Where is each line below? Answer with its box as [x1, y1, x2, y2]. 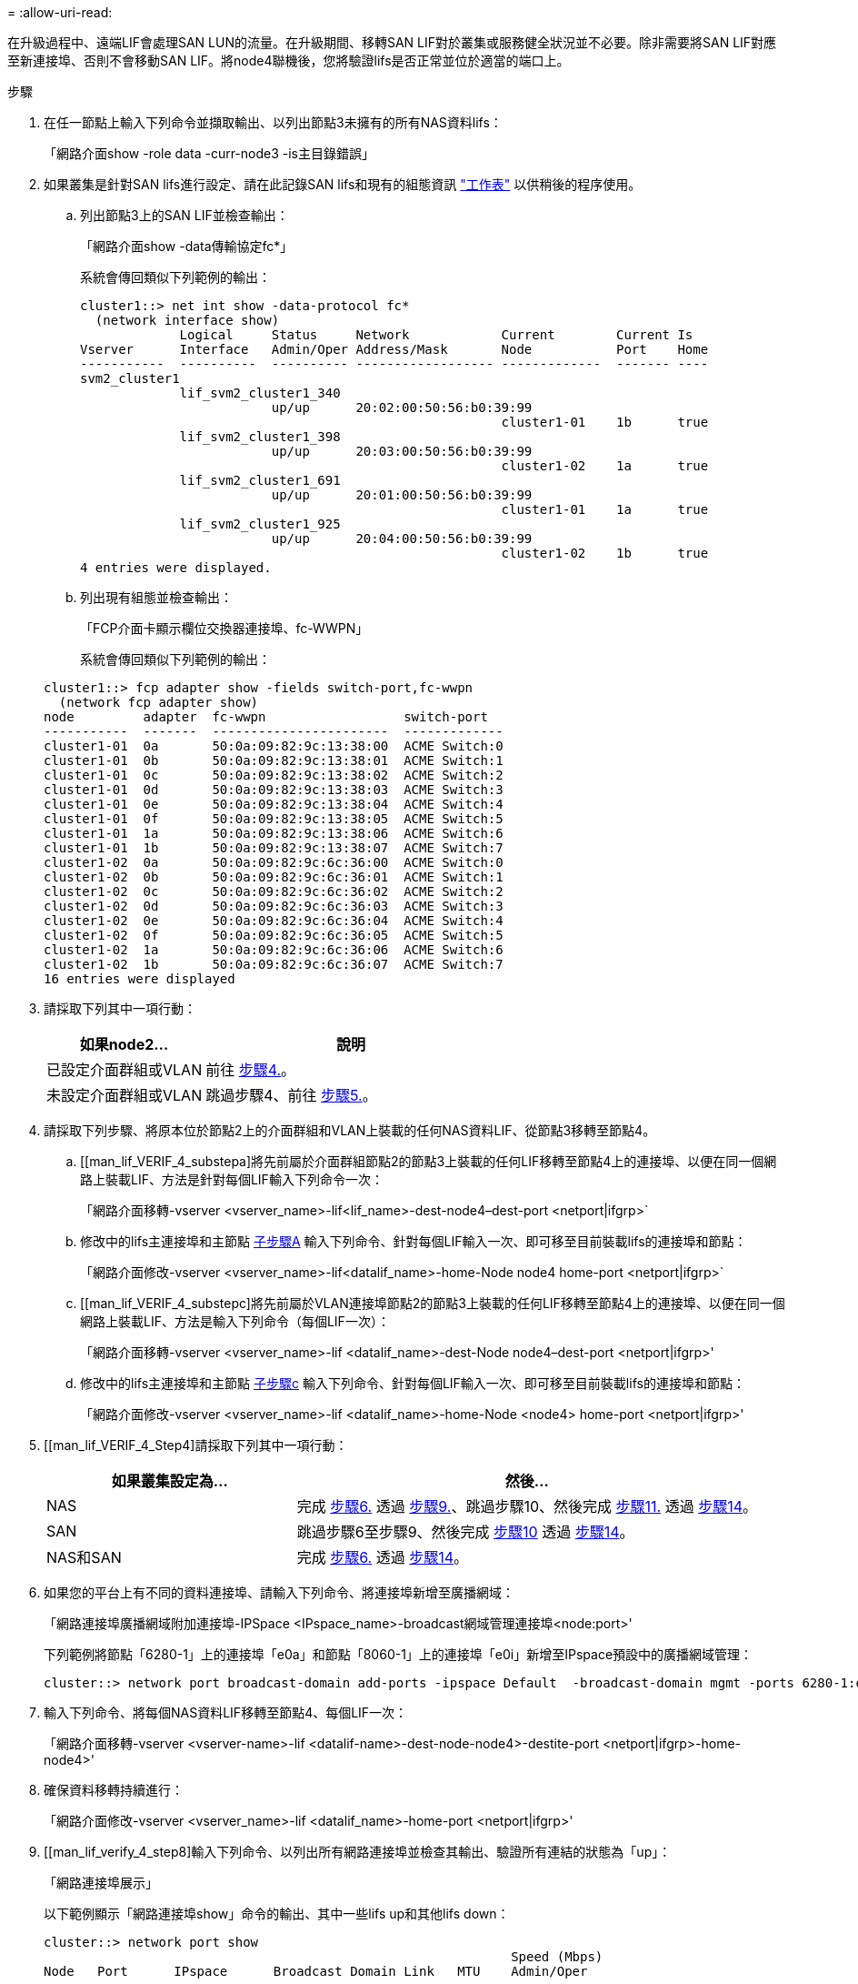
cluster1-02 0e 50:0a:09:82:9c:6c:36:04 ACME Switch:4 [44, 913, 504, 928]
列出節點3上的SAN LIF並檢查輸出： [80, 207, 289, 223]
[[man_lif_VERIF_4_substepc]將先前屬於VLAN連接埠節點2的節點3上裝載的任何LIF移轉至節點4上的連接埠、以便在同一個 [80, 1295, 785, 1311]
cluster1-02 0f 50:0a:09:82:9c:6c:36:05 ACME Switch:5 [44, 928, 504, 942]
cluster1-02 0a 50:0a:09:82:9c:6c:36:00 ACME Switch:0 [44, 855, 504, 870]
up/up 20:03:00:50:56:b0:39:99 [271, 444, 533, 458]
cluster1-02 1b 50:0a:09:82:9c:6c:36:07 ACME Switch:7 [44, 957, 504, 972]
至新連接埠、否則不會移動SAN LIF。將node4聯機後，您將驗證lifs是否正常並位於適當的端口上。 [7, 53, 570, 68]
